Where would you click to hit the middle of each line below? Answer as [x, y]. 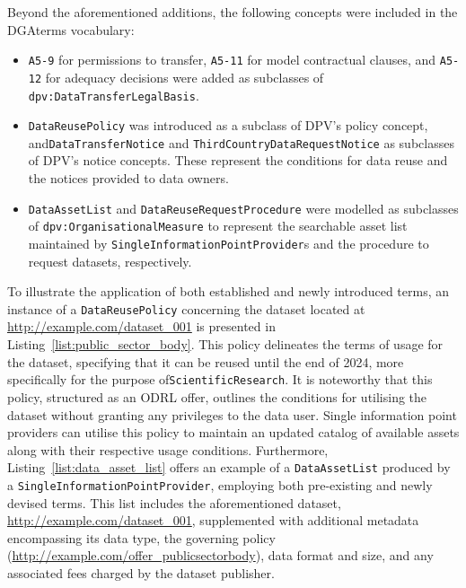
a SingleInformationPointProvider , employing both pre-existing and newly [220, 484]
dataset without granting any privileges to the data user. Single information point [232, 414]
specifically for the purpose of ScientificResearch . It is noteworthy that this [220, 379]
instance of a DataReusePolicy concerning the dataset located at [186, 308]
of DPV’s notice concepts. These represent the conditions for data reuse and [238, 160]
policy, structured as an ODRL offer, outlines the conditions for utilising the [217, 396]
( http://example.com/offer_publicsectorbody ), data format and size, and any [220, 555]
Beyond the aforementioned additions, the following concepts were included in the [233, 12]
